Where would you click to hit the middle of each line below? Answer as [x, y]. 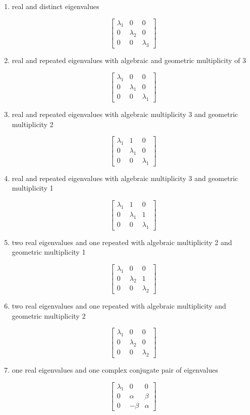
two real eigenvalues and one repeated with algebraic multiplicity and [119, 306]
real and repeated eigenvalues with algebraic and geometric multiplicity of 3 [129, 60]
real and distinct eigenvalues [55, 6]
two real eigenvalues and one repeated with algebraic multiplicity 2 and [122, 242]
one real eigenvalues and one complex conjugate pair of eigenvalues [115, 369]
